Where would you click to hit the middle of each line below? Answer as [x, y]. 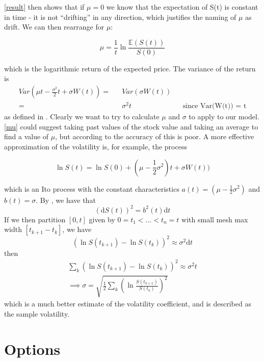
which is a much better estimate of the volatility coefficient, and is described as [128, 304]
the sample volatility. [37, 314]
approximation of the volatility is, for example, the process [96, 146]
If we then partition [35, 219]
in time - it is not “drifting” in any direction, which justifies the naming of [120, 17]
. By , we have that [66, 200]
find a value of [27, 136]
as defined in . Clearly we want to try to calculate [82, 117]
